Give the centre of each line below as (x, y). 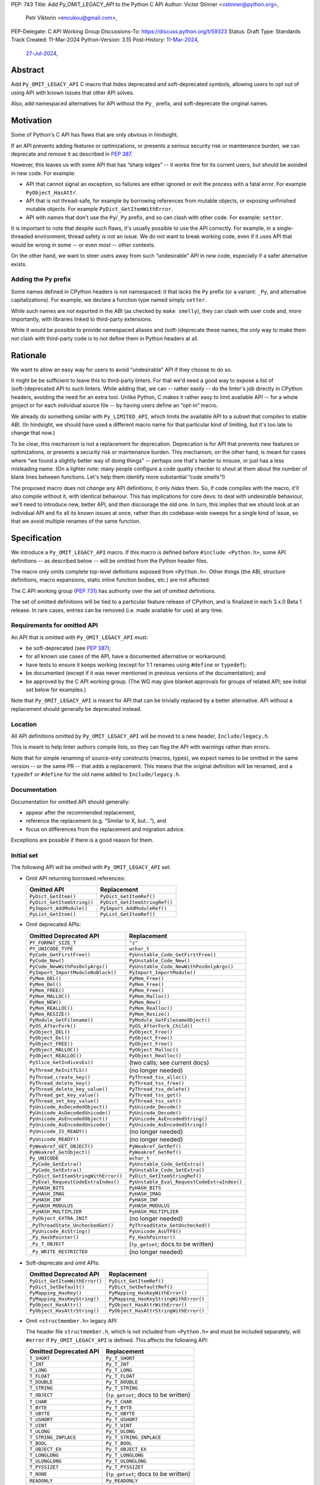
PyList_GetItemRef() (128, 914)
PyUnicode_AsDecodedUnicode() (70, 1113)
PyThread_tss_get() (155, 1095)
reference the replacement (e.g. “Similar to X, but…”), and (96, 821)
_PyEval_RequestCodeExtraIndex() (74, 1182)
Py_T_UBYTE (121, 1414)
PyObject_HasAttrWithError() (148, 1305)
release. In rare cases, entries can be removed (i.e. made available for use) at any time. (117, 610)
